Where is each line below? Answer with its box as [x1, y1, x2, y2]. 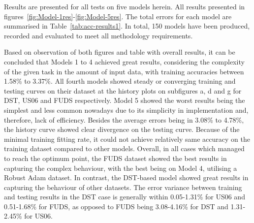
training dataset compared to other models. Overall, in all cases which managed [4, 143, 245, 154]
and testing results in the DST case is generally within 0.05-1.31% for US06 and [4, 191, 245, 202]
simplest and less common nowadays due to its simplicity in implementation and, [4, 104, 249, 115]
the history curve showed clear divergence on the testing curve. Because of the [4, 124, 240, 134]
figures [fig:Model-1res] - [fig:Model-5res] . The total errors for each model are [4, 11, 232, 21]
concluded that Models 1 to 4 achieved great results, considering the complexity [4, 56, 245, 66]
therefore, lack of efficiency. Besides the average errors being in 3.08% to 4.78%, [4, 114, 244, 125]
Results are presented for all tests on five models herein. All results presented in [4, 1, 245, 11]
